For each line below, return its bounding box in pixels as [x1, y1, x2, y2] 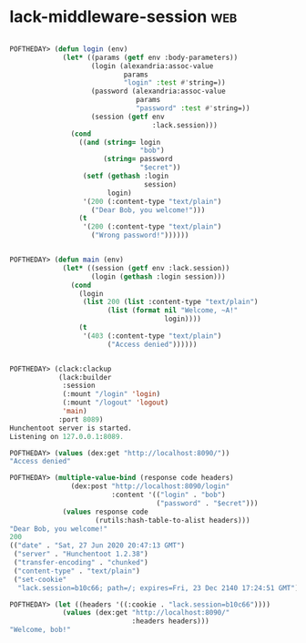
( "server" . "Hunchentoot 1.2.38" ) [13, 549, 148, 559]
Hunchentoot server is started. [9, 424, 132, 433]
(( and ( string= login [78, 138, 161, 147]
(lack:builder [57, 373, 112, 382]
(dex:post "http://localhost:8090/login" [70, 482, 230, 491]
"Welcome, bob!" [9, 626, 71, 635]
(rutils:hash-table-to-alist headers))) [95, 515, 250, 525]
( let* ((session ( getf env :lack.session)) [62, 263, 230, 272]
